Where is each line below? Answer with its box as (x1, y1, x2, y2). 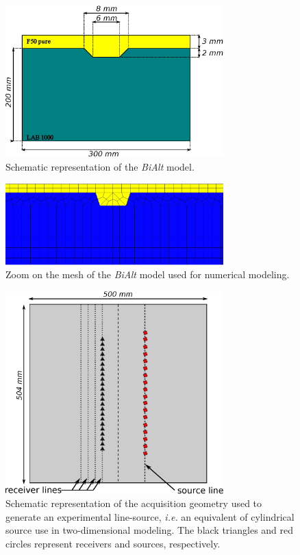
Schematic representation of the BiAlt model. (5, 160, 195, 173)
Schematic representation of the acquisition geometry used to (5, 496, 262, 510)
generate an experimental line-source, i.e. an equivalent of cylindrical (5, 509, 295, 523)
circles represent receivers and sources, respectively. (5, 536, 221, 551)
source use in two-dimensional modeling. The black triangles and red (5, 523, 294, 537)
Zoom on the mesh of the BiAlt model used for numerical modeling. (5, 267, 290, 282)
